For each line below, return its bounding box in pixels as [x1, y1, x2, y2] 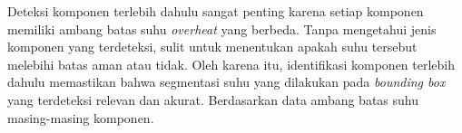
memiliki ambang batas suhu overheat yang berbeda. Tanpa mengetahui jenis [7, 19, 437, 38]
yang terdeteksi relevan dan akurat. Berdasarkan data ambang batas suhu [7, 90, 418, 109]
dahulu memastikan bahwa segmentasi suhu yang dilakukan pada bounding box [7, 72, 446, 91]
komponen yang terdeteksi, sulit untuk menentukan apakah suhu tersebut [7, 37, 418, 56]
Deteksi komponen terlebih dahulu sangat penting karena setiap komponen [7, 2, 424, 20]
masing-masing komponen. [7, 108, 154, 127]
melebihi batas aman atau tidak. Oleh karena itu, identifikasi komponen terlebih [7, 54, 456, 73]
